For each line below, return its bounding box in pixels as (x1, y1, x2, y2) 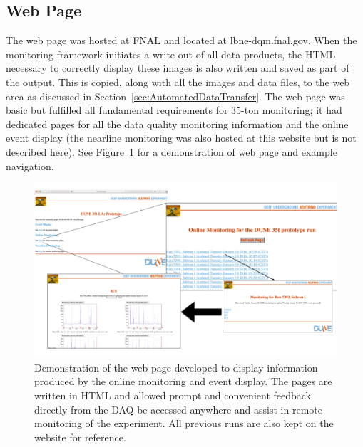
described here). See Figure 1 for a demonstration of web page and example (6, 144, 337, 159)
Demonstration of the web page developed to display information (34, 359, 318, 374)
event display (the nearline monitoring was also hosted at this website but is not (6, 130, 357, 145)
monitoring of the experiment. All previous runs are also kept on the (34, 416, 334, 431)
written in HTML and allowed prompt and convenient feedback (34, 388, 312, 403)
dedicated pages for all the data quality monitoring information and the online (6, 116, 349, 131)
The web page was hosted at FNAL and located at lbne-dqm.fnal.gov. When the (6, 33, 357, 48)
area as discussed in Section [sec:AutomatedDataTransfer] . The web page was (6, 88, 345, 103)
